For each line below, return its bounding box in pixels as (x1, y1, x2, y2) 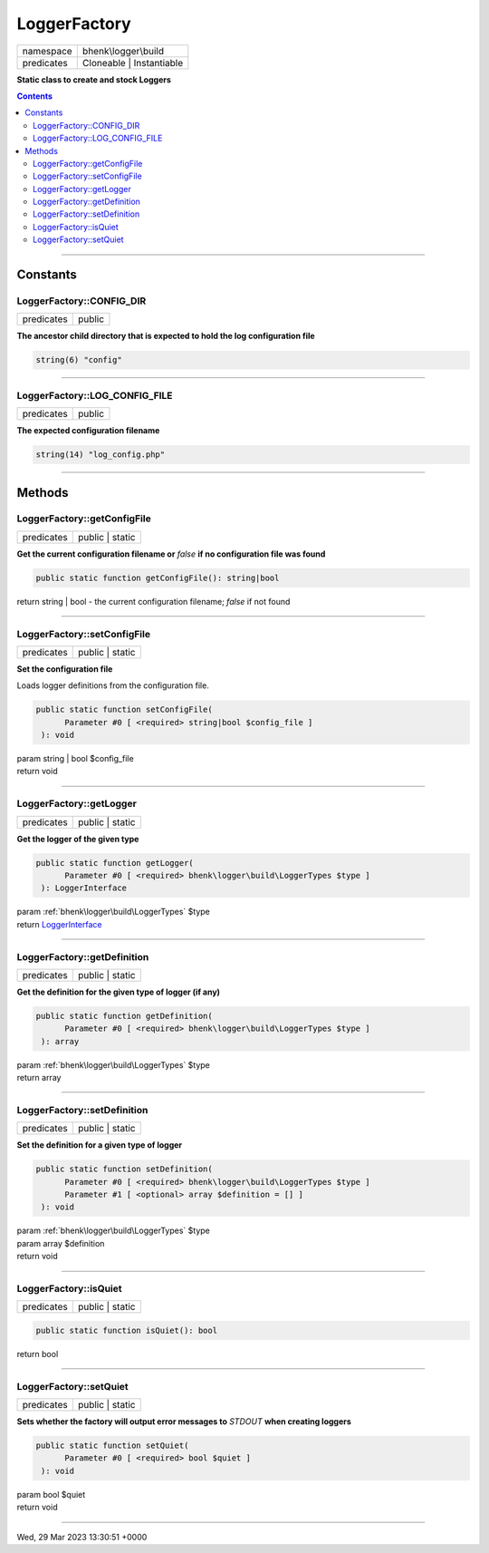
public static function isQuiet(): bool (35, 1325, 217, 1335)
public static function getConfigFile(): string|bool (35, 572, 280, 583)
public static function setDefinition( (35, 1164, 213, 1174)
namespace (22, 44, 72, 57)
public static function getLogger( (35, 858, 194, 868)
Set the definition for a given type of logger (16, 1140, 183, 1150)
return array (16, 1073, 62, 1083)
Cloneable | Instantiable (81, 56, 184, 69)
